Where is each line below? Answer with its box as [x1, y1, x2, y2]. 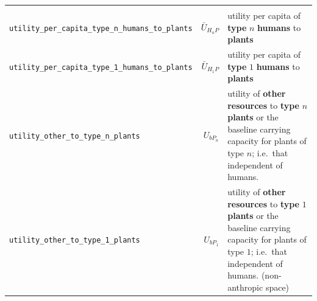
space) [265, 280, 290, 293]
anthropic [227, 280, 263, 293]
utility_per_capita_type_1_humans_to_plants [9, 63, 193, 72]
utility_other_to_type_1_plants [9, 236, 140, 245]
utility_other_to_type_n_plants [9, 131, 140, 140]
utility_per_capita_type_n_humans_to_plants [9, 24, 193, 33]
